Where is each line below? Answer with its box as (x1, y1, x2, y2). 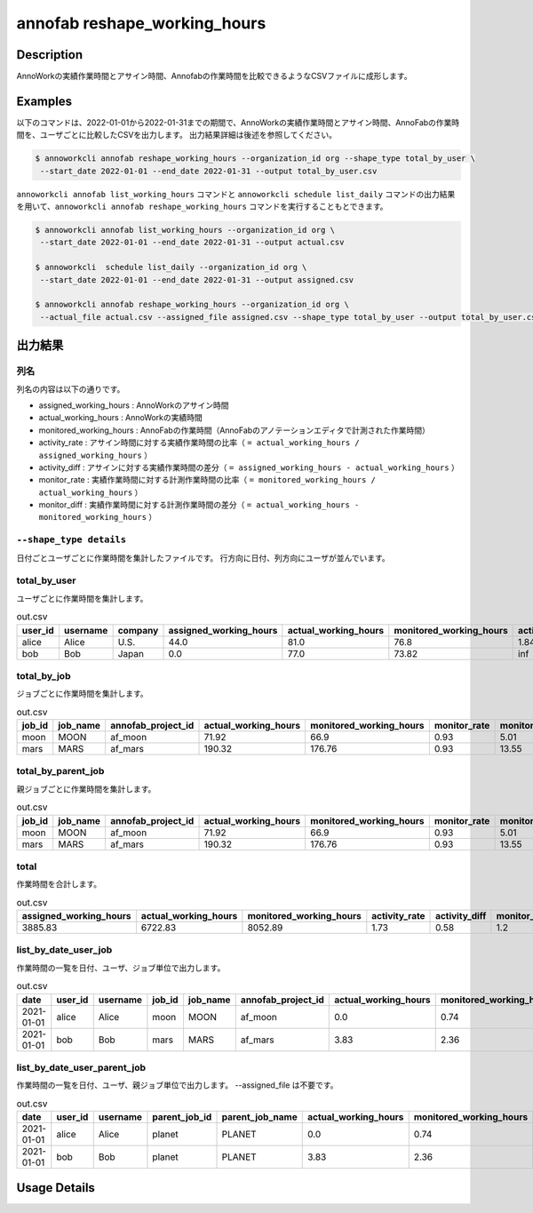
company (117, 624, 159, 636)
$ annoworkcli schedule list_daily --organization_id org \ (35, 262, 307, 273)
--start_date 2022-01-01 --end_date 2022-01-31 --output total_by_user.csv (40, 165, 378, 176)
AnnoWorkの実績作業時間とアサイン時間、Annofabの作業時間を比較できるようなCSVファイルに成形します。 (16, 71, 412, 82)
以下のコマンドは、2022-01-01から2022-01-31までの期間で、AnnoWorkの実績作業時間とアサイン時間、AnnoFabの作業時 (16, 116, 460, 128)
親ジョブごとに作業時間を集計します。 (16, 783, 156, 794)
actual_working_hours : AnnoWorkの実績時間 (38, 412, 203, 423)
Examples (16, 93, 73, 108)
